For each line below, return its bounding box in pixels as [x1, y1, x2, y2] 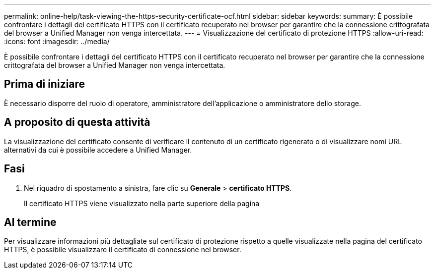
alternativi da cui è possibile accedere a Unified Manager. [4, 145, 192, 154]
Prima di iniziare [4, 78, 85, 91]
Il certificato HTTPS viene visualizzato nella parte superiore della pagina [24, 199, 260, 208]
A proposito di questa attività [4, 116, 150, 129]
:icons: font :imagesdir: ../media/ [4, 37, 110, 46]
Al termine [4, 216, 57, 228]
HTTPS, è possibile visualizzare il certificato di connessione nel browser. [4, 245, 241, 254]
